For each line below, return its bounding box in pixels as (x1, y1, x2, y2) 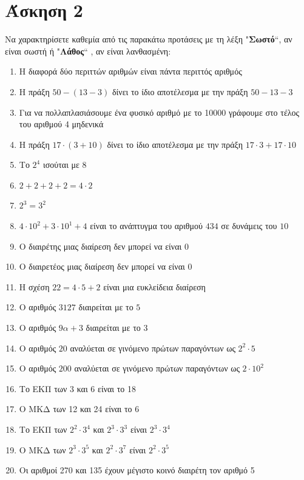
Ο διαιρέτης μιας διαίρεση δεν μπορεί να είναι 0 (19, 239, 189, 252)
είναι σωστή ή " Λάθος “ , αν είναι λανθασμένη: (5, 44, 171, 57)
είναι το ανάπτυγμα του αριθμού (90, 219, 203, 232)
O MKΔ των (19, 443, 66, 456)
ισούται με (42, 158, 79, 171)
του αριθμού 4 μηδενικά (19, 118, 104, 130)
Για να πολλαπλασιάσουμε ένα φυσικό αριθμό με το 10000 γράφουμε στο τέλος (19, 105, 300, 118)
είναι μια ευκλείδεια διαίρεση (103, 280, 206, 293)
